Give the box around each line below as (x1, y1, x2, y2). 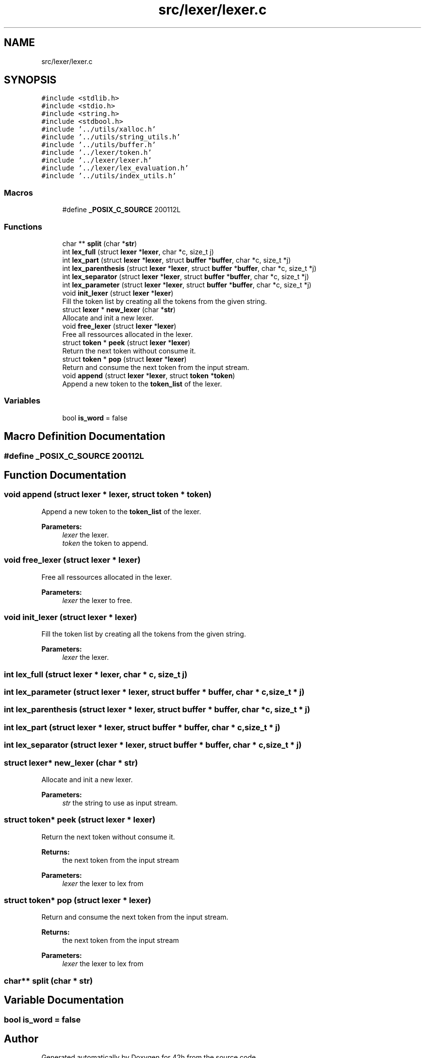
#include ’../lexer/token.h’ (41, 149, 152, 157)
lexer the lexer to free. (62, 596, 132, 605)
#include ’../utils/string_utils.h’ (41, 133, 180, 141)
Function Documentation (4, 469, 126, 481)
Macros (4, 187, 33, 198)
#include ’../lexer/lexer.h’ (41, 156, 152, 165)
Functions (4, 221, 42, 232)
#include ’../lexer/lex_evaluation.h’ (41, 164, 189, 172)
